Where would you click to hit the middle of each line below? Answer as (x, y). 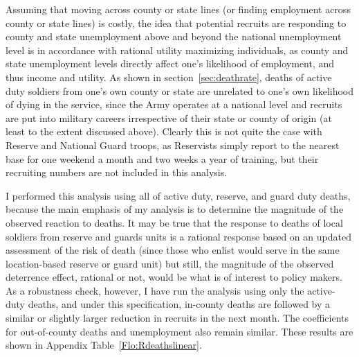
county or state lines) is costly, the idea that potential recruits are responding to (176, 23)
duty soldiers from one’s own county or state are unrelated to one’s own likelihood (180, 90)
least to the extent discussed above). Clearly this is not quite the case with (164, 131)
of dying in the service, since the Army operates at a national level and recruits (174, 104)
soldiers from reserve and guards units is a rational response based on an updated (178, 236)
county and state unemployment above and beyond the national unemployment (174, 36)
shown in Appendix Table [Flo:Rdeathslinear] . (104, 345)
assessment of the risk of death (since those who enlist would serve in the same (173, 250)
